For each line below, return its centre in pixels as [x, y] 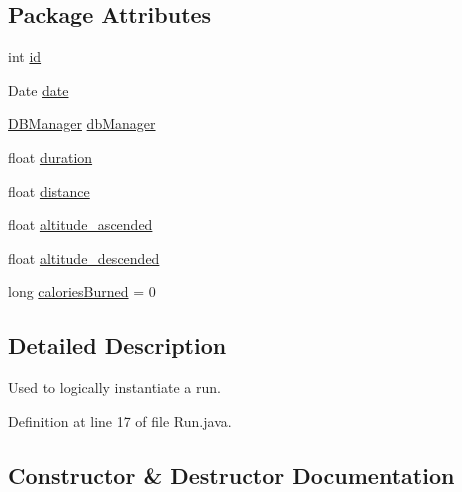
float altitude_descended [84, 257]
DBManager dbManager [82, 123]
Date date [38, 89]
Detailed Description [117, 345]
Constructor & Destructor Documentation [231, 474]
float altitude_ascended [80, 224]
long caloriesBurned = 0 [82, 291]
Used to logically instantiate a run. [114, 387]
